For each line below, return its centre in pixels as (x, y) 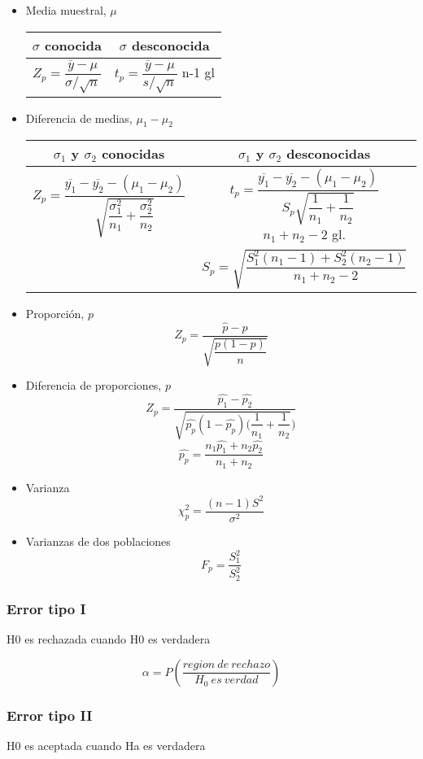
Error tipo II (50, 715)
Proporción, (55, 313)
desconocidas (329, 154)
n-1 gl (198, 72)
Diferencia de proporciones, (94, 385)
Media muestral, (66, 10)
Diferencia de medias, (79, 118)
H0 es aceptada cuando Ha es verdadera (106, 745)
